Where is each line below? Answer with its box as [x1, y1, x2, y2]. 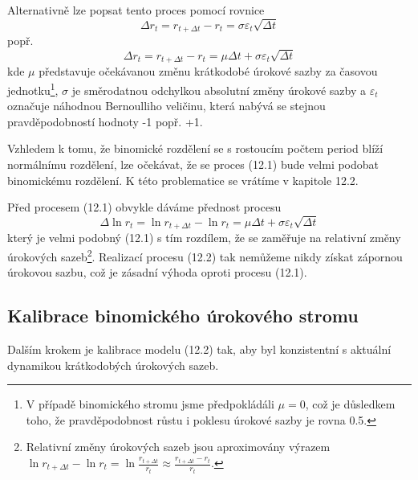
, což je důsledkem [305, 396, 396, 412]
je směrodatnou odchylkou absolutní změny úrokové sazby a [71, 81, 367, 98]
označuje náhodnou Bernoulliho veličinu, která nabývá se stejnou [7, 97, 326, 114]
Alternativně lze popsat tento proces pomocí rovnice [7, 2, 265, 18]
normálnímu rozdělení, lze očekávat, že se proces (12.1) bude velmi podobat [7, 156, 379, 173]
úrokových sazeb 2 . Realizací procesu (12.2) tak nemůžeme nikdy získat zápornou [7, 246, 403, 265]
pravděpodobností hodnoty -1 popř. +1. [7, 113, 203, 129]
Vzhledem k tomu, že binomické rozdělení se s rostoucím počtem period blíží [7, 140, 384, 157]
